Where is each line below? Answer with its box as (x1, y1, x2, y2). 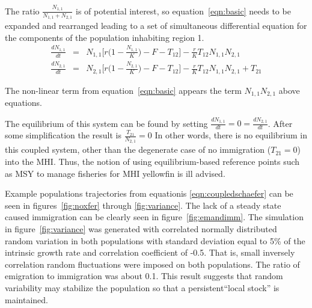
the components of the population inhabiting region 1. (5, 31, 204, 43)
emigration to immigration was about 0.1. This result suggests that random (5, 269, 283, 282)
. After (268, 117, 293, 129)
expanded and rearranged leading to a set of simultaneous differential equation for (5, 19, 307, 31)
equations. (5, 96, 42, 108)
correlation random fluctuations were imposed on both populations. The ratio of (5, 257, 300, 270)
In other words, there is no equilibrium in (154, 129, 308, 141)
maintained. (5, 293, 48, 306)
